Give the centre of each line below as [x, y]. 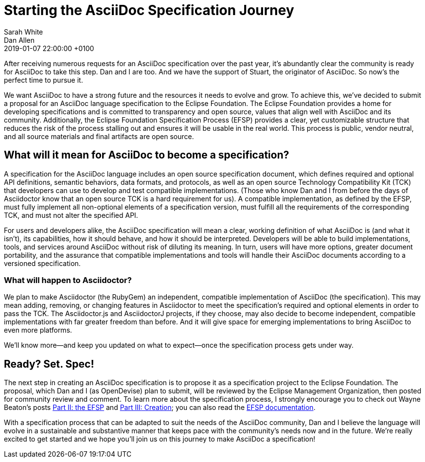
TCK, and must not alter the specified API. [71, 215]
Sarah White [24, 32]
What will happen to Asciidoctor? [68, 280]
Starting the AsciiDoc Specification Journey [149, 10]
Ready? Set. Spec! [49, 364]
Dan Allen [19, 40]
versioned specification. [42, 263]
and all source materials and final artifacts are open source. [99, 136]
